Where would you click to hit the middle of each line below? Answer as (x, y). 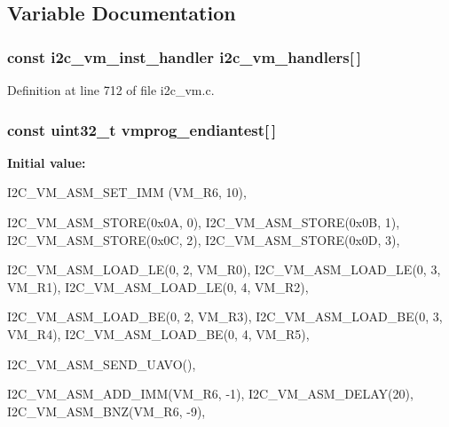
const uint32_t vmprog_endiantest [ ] (142, 129)
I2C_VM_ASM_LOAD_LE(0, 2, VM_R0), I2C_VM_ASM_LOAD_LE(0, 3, (224, 269)
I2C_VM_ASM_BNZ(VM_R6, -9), (106, 411)
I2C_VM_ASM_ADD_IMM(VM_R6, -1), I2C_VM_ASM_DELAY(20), (210, 394)
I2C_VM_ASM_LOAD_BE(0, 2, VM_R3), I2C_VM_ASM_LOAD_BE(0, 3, (225, 316)
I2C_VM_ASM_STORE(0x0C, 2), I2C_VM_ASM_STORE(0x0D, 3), (204, 239)
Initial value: (47, 162)
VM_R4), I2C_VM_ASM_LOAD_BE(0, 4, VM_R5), (158, 333)
